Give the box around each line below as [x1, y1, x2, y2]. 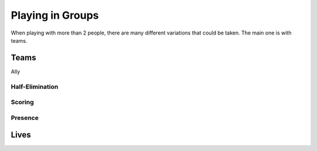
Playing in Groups [11, 9, 99, 22]
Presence [11, 114, 39, 122]
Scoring [11, 98, 35, 107]
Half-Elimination [11, 83, 59, 91]
